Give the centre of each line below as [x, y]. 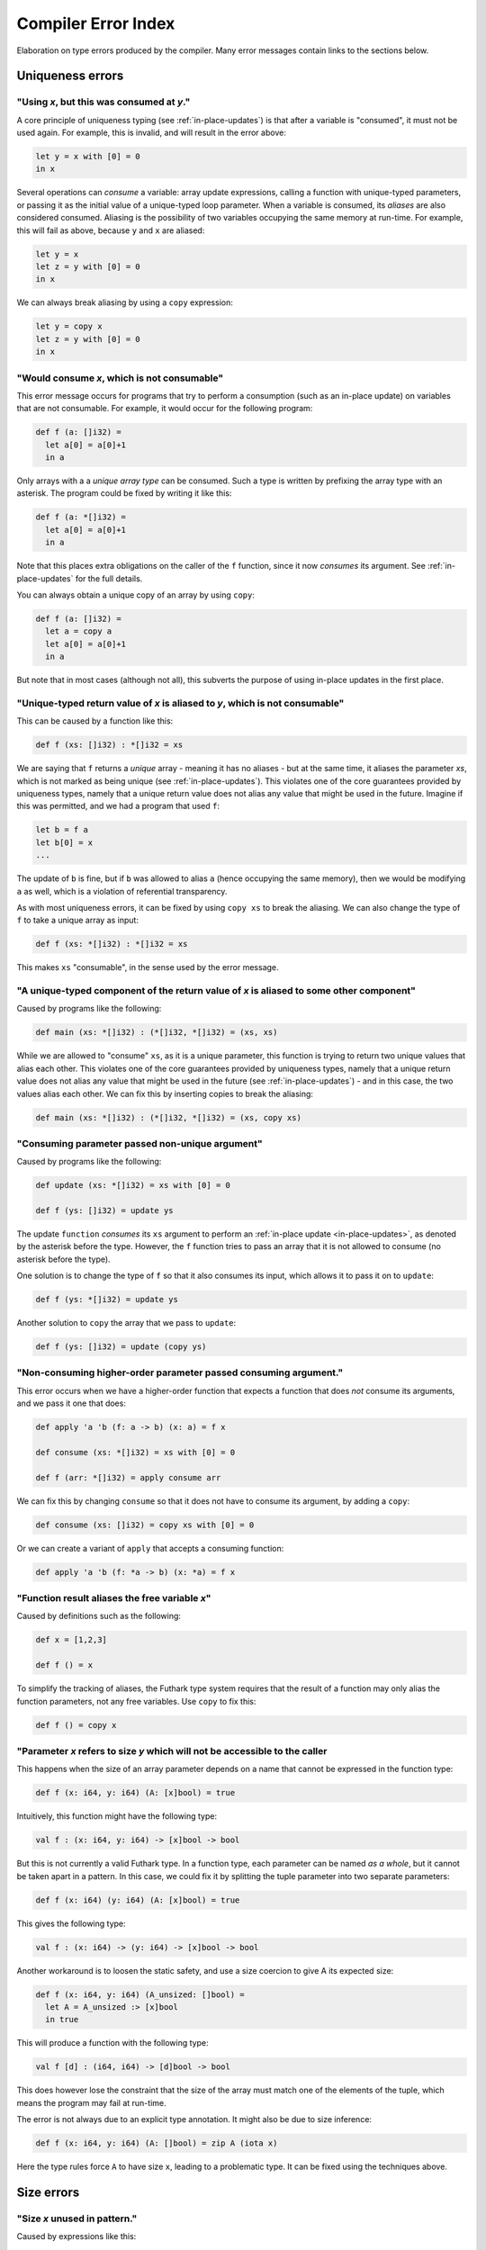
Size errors [48, 2192]
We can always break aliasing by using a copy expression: [125, 302]
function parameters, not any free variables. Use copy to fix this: [136, 1701]
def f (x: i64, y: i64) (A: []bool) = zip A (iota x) [157, 2143]
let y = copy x [69, 327]
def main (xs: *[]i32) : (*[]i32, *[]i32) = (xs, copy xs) [168, 1117]
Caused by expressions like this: [76, 2236]
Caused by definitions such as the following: [99, 1616]
